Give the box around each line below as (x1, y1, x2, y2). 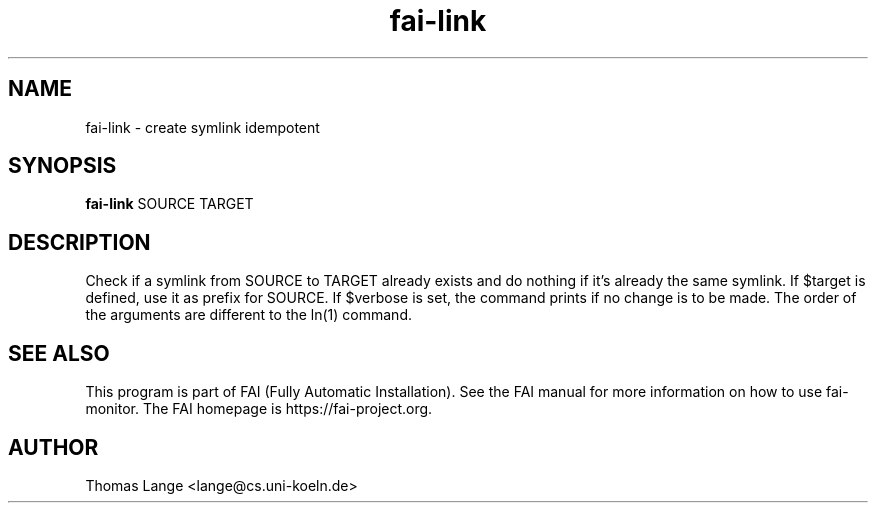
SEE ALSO (8, 340, 110, 366)
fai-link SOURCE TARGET (85, 195, 254, 213)
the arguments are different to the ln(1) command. (85, 306, 412, 324)
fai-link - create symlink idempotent (85, 118, 320, 136)
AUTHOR (8, 434, 99, 460)
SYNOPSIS (8, 153, 117, 179)
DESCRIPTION (8, 229, 151, 255)
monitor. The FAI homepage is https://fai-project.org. (85, 400, 433, 418)
